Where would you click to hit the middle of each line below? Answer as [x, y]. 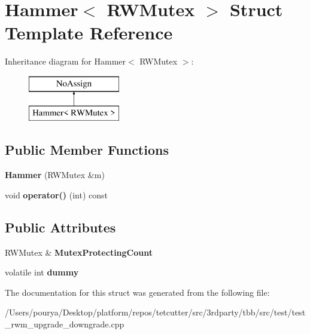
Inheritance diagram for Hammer [65, 61]
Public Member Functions [87, 150]
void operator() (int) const [57, 194]
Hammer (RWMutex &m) [55, 175]
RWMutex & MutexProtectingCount [79, 252]
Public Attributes [60, 227]
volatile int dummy [42, 272]
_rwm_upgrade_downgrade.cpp [65, 324]
